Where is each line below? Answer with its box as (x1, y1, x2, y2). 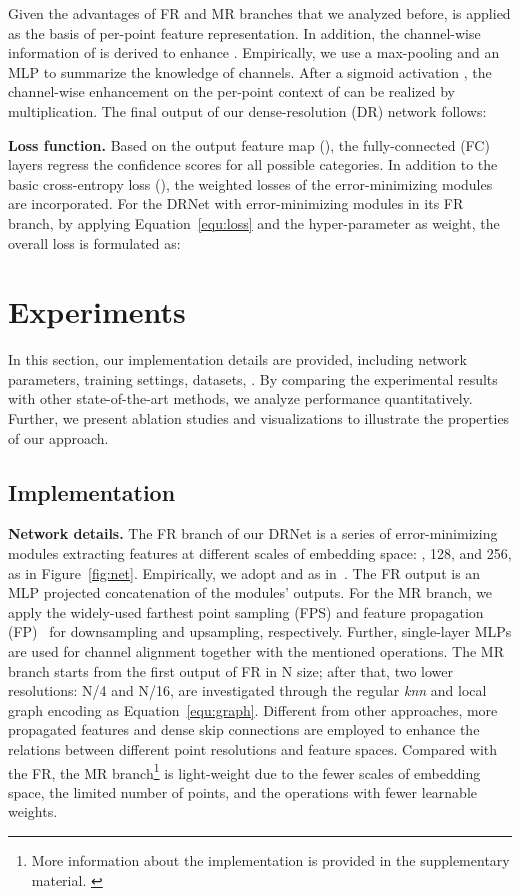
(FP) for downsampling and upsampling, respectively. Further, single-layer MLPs (8, 621, 512, 642)
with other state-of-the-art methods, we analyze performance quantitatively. (8, 388, 473, 409)
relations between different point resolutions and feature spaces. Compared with (8, 738, 498, 759)
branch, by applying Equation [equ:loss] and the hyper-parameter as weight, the (8, 212, 500, 233)
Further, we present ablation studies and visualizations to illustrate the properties (8, 408, 510, 429)
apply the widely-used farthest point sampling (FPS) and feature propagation (8, 601, 484, 622)
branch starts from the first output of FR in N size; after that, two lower (8, 660, 454, 681)
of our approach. (8, 427, 109, 448)
